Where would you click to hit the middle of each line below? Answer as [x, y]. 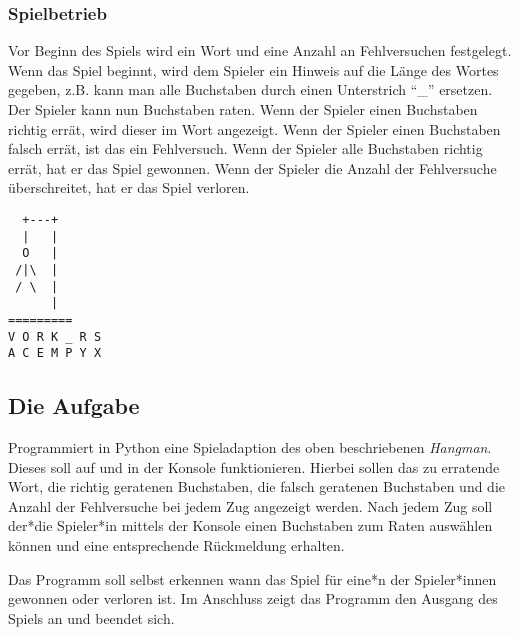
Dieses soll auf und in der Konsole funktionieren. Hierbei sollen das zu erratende [254, 466]
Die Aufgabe [74, 405]
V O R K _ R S [55, 336]
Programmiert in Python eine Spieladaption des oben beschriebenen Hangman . [250, 447]
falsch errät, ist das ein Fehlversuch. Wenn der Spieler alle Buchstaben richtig [245, 148]
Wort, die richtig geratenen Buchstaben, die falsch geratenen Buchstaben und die [257, 486]
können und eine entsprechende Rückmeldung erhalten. [176, 545]
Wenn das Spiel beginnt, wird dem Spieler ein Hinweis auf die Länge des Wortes [253, 69]
